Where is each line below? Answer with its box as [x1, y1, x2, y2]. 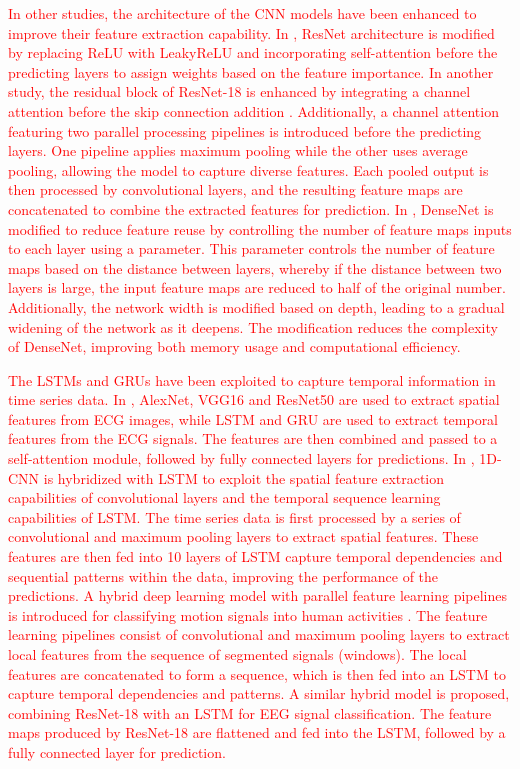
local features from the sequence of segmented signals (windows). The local [8, 644, 467, 664]
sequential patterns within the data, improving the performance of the [8, 565, 439, 586]
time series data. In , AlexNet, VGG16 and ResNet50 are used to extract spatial [8, 389, 500, 410]
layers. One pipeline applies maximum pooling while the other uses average [8, 140, 468, 161]
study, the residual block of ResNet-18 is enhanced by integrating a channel [8, 81, 471, 102]
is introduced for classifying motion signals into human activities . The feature [8, 604, 488, 625]
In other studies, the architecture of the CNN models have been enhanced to [8, 3, 477, 23]
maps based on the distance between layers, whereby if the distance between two [8, 257, 502, 278]
